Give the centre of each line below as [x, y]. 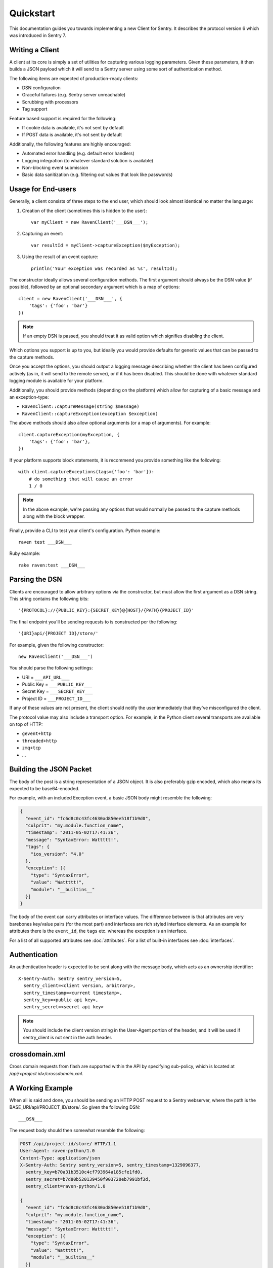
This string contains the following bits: [49, 598]
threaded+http [39, 741]
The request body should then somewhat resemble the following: [77, 1130]
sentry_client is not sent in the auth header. [68, 1037]
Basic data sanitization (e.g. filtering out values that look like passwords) [97, 174]
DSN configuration [41, 88]
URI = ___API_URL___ [46, 677]
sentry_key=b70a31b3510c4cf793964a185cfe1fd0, [84, 1172]
